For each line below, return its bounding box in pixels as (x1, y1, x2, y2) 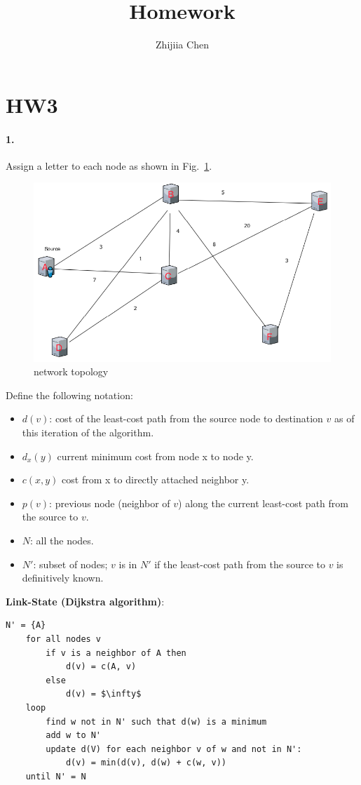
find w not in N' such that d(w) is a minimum (46, 716, 267, 727)
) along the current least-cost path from (178, 495, 348, 510)
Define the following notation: (6, 387, 133, 402)
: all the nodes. (30, 533, 94, 547)
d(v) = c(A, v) (65, 662, 137, 672)
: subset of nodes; (33, 556, 108, 571)
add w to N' (46, 730, 102, 741)
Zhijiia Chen (156, 37, 209, 52)
